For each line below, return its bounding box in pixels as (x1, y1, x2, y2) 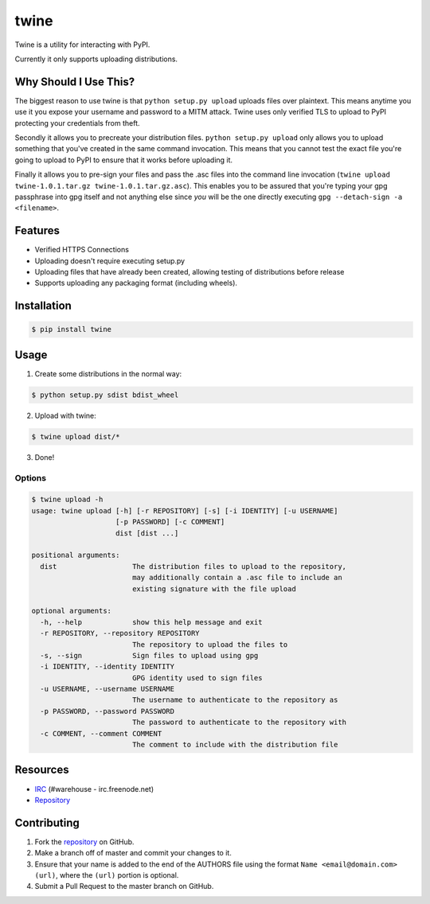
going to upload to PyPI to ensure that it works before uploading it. (14, 155, 233, 165)
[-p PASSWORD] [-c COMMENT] (115, 517, 225, 527)
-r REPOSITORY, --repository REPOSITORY (40, 629, 200, 638)
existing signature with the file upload (131, 584, 296, 593)
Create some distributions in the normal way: (34, 368, 182, 378)
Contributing (14, 816, 80, 829)
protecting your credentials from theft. (14, 118, 140, 127)
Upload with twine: (34, 411, 97, 420)
